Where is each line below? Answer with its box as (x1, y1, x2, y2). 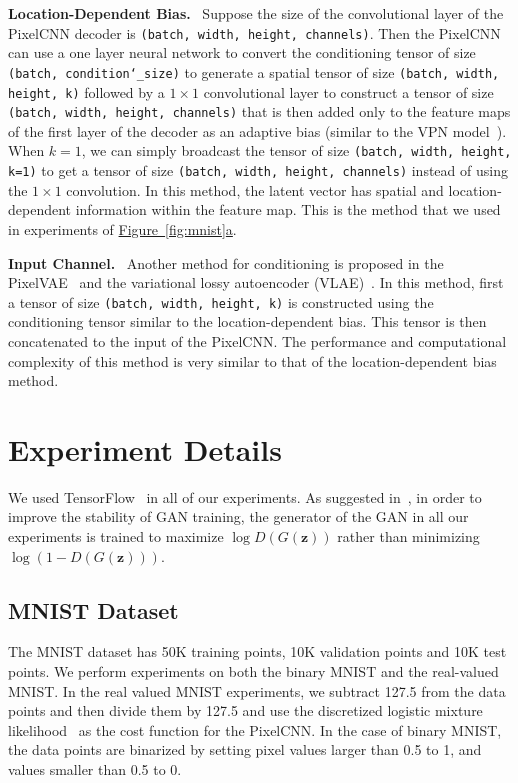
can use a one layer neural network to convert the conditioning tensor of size (8, 42, 476, 63)
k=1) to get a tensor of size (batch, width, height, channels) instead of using (8, 160, 508, 181)
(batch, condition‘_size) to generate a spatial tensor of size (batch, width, (8, 61, 500, 82)
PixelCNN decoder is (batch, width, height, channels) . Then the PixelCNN (8, 22, 501, 43)
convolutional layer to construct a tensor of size (203, 81, 494, 102)
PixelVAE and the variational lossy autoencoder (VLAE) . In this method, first (8, 272, 504, 293)
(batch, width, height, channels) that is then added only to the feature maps (8, 101, 511, 122)
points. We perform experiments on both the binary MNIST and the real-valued (8, 661, 499, 682)
